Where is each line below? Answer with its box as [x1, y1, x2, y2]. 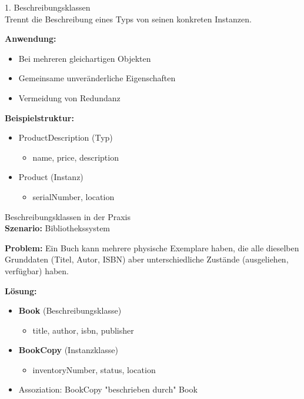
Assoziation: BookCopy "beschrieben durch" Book [18, 383, 198, 395]
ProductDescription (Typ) [18, 131, 113, 144]
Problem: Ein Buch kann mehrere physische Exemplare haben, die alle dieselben [5, 241, 299, 254]
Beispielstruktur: [5, 111, 74, 124]
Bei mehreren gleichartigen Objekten [18, 52, 151, 64]
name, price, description [32, 151, 119, 163]
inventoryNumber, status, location [32, 363, 156, 375]
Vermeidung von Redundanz [18, 91, 121, 104]
